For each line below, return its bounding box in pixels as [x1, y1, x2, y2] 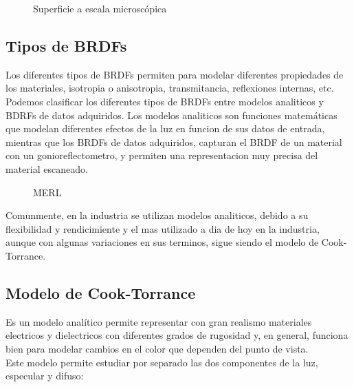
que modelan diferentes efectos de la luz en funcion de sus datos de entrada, [5, 121, 325, 136]
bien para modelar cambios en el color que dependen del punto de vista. [5, 341, 309, 355]
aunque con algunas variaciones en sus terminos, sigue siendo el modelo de [5, 235, 319, 249]
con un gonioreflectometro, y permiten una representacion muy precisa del [5, 148, 318, 163]
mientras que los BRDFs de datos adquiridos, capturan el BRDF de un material [5, 134, 342, 149]
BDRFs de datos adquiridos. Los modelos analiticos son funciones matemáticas [5, 107, 338, 122]
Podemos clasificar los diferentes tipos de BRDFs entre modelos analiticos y [5, 94, 324, 108]
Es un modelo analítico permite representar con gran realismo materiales [5, 314, 312, 328]
